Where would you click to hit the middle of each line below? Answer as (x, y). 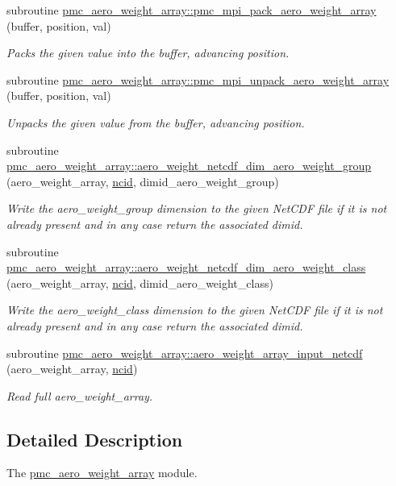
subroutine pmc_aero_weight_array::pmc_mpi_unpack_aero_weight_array (198, 79)
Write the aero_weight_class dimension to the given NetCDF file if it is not (195, 310)
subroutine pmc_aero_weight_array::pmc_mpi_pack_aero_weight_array (192, 10)
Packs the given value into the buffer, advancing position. (148, 53)
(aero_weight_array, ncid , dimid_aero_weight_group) (143, 181)
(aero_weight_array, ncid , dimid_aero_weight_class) (140, 282)
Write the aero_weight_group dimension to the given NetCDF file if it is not (197, 208)
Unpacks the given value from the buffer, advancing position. (156, 122)
